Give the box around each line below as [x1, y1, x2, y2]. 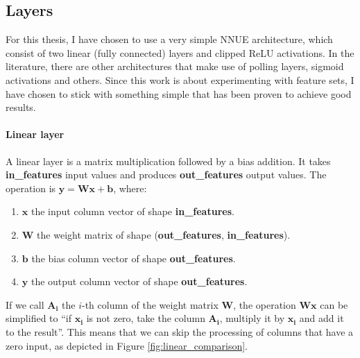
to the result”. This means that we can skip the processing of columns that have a [6, 324, 354, 339]
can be [320, 297, 348, 312]
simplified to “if [6, 311, 71, 325]
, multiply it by [219, 311, 285, 325]
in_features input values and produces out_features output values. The [6, 167, 327, 182]
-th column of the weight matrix [81, 297, 218, 312]
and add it [299, 311, 344, 325]
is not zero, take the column [86, 311, 205, 325]
